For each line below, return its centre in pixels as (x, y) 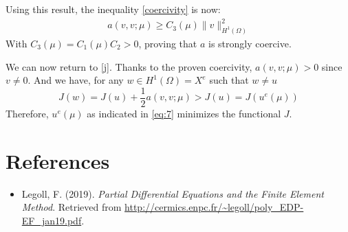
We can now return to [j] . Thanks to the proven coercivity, (129, 66)
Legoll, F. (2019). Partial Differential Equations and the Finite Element (173, 193)
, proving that (168, 43)
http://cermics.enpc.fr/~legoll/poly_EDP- (214, 207)
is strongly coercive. (250, 43)
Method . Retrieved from (72, 207)
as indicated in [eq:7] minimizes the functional (184, 113)
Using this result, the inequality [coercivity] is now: (113, 9)
